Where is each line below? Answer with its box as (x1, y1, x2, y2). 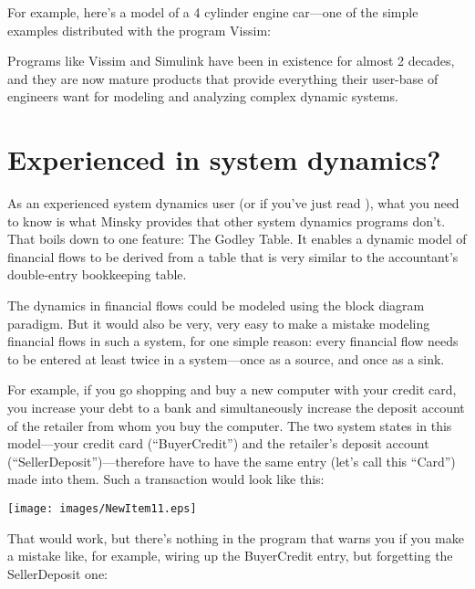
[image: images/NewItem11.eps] (7, 502, 197, 515)
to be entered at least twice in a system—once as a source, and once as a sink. (7, 349, 445, 368)
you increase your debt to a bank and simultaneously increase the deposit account (7, 398, 465, 417)
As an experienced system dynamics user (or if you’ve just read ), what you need (7, 194, 460, 213)
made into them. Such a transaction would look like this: (7, 469, 325, 489)
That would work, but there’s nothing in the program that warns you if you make (7, 528, 464, 547)
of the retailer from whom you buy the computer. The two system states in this (7, 415, 452, 435)
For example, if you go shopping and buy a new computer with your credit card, (7, 380, 457, 399)
